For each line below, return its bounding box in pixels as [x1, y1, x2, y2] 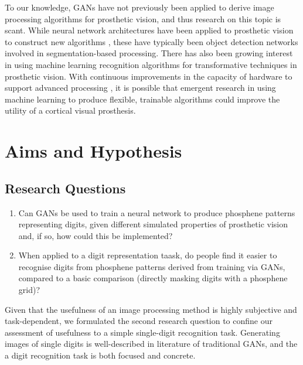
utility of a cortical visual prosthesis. [5, 104, 136, 117]
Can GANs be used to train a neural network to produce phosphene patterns [18, 206, 295, 219]
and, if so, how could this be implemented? [18, 229, 173, 241]
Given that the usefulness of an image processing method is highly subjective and [5, 303, 297, 315]
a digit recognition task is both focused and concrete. [5, 349, 196, 361]
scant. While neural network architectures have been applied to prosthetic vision [5, 24, 294, 36]
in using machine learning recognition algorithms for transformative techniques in [5, 58, 297, 70]
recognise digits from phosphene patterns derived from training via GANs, [18, 260, 285, 272]
